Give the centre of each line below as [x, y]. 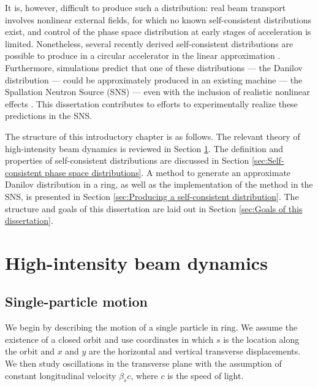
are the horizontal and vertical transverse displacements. [195, 351]
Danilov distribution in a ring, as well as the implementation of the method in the [159, 184]
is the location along [261, 339]
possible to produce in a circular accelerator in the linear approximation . [143, 56]
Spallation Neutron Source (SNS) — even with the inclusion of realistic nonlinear [157, 92]
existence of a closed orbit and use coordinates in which [109, 339]
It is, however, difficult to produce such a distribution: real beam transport [146, 7]
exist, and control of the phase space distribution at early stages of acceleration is [158, 32]
